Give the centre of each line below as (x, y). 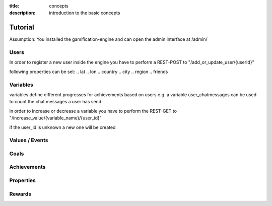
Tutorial (22, 27)
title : (14, 6)
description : (22, 13)
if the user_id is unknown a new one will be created (62, 127)
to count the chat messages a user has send (55, 102)
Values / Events (29, 140)
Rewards (20, 194)
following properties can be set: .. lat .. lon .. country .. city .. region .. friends (89, 72)
